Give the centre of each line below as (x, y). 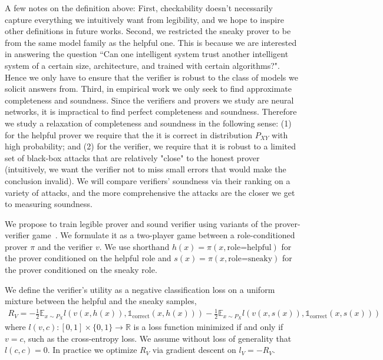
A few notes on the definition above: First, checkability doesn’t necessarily (139, 8)
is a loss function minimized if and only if (208, 327)
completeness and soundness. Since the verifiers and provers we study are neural (149, 100)
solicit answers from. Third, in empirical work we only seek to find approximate (148, 89)
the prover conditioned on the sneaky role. (81, 270)
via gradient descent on (194, 350)
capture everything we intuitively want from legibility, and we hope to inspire (144, 19)
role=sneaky (250, 259)
